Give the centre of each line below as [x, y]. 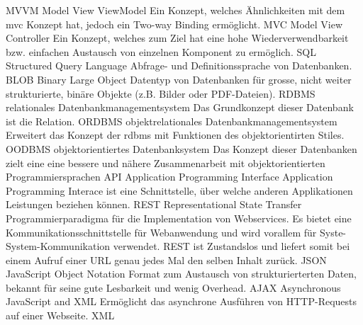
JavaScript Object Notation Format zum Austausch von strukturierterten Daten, [181, 274]
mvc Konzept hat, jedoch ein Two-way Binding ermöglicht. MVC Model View [174, 24]
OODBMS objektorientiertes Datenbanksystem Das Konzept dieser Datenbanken [181, 148]
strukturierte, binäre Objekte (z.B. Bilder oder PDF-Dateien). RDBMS [161, 93]
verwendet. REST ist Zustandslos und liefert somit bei [231, 246]
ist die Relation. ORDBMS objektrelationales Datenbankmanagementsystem [172, 121]
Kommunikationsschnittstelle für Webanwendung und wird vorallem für [161, 232]
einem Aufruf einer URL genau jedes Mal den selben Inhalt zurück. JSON [166, 260]
